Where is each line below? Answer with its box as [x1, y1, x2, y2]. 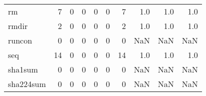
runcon [8, 34, 32, 46]
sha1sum [8, 63, 38, 75]
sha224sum [8, 78, 46, 89]
